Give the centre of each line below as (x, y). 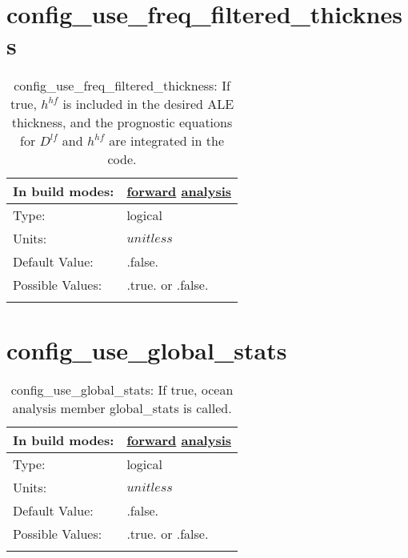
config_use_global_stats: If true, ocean (122, 390)
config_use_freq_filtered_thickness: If (122, 86)
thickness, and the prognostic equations (122, 122)
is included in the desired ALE (148, 104)
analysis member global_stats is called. (122, 408)
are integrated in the (166, 141)
